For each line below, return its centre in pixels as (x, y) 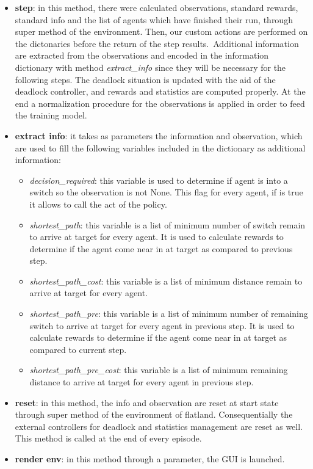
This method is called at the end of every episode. (108, 438)
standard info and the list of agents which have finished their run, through (154, 19)
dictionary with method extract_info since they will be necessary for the (150, 67)
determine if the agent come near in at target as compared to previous (161, 248)
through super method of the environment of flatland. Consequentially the (154, 414)
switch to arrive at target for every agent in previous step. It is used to (162, 325)
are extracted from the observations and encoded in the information (142, 55)
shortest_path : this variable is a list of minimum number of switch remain (167, 224)
